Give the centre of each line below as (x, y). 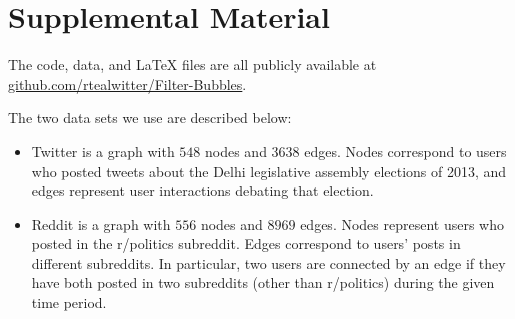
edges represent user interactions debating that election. (202, 190)
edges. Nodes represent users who (402, 223)
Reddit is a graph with (101, 223)
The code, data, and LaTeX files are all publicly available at (192, 64)
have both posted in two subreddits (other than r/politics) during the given (263, 282)
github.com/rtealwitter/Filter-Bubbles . (127, 83)
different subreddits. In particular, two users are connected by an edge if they (268, 262)
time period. (69, 302)
